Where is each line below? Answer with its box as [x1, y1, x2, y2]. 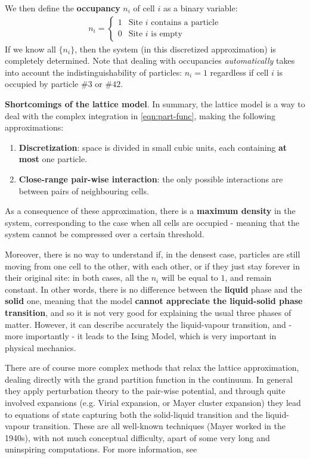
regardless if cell [210, 66, 269, 78]
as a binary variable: [163, 2, 238, 14]
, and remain [225, 271, 272, 284]
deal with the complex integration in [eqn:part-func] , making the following [5, 109, 275, 122]
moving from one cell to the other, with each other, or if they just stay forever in [5, 259, 300, 272]
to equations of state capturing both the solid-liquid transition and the [5, 408, 263, 420]
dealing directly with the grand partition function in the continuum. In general [5, 373, 293, 385]
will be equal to [161, 271, 218, 284]
